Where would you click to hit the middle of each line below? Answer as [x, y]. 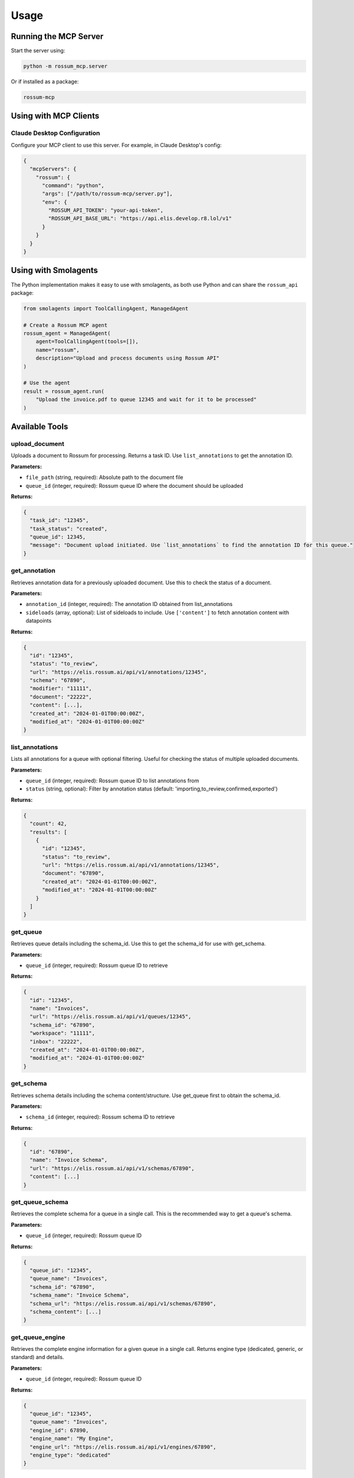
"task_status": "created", [69, 529]
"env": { [55, 202]
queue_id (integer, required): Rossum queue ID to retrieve [97, 965]
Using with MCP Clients [55, 116]
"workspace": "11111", [63, 1033]
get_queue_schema [40, 1202]
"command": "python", [73, 185]
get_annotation [33, 571]
